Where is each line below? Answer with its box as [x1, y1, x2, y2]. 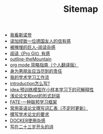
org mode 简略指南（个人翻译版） [9, 62, 79, 68]
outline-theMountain [9, 56, 52, 62]
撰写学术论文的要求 [9, 111, 50, 117]
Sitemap [63, 3, 99, 15]
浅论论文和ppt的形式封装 [9, 93, 60, 99]
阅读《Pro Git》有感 [9, 50, 51, 56]
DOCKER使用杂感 [9, 118, 46, 124]
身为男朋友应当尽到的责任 [9, 68, 62, 74]
